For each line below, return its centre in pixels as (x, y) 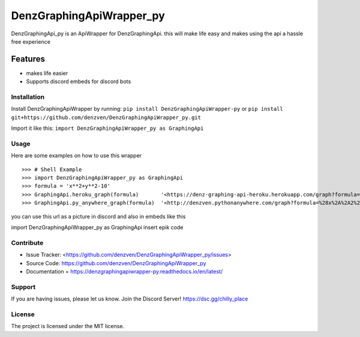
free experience (31, 41)
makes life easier (47, 73)
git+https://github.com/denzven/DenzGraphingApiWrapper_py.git (106, 117)
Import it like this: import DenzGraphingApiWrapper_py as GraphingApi (107, 128)
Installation (28, 97)
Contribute (27, 242)
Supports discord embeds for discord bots (79, 81)
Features (28, 59)
